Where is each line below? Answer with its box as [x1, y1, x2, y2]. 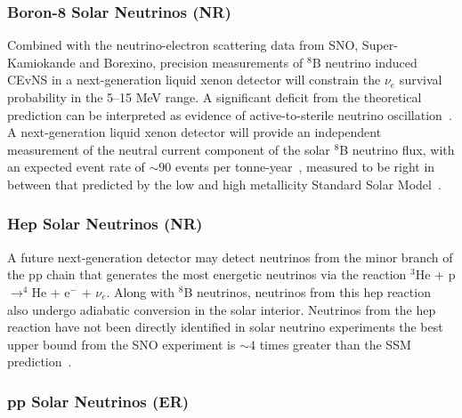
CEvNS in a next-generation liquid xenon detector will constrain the [7, 70, 381, 89]
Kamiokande [7, 52, 76, 71]
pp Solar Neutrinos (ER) [7, 390, 190, 412]
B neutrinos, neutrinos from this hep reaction [183, 282, 431, 301]
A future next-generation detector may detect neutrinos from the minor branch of [7, 247, 453, 266]
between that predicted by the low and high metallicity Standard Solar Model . [7, 174, 442, 193]
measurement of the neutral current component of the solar [7, 140, 330, 158]
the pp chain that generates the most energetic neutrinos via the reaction [7, 265, 407, 284]
